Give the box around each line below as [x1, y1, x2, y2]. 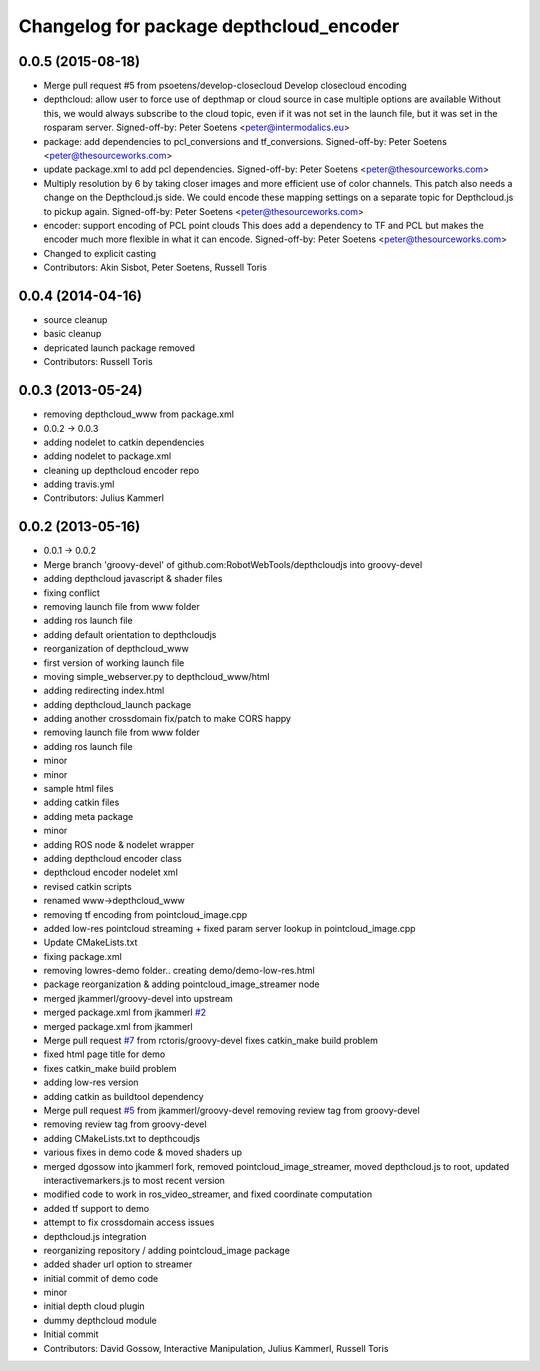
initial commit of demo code [43, 1272, 159, 1284]
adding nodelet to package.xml [43, 450, 172, 462]
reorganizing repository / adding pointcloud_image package [43, 1244, 290, 1256]
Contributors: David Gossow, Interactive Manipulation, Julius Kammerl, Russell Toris [43, 1342, 389, 1354]
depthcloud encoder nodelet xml [43, 866, 179, 879]
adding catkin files [43, 796, 120, 809]
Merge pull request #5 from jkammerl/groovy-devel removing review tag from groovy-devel [43, 1105, 420, 1116]
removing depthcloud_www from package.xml [43, 408, 235, 420]
